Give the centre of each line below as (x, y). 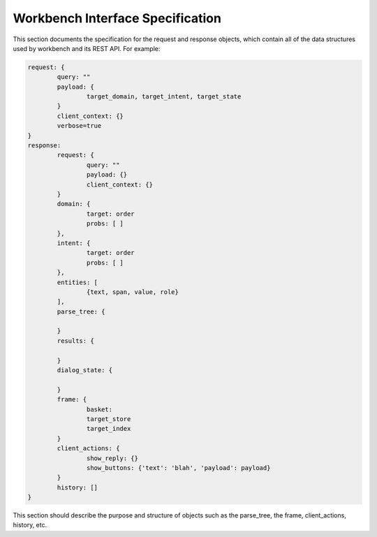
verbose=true (79, 126)
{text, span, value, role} (133, 292)
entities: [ (77, 282)
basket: (99, 409)
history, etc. (30, 525)
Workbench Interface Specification (117, 18)
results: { (75, 341)
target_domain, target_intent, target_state (164, 97)
